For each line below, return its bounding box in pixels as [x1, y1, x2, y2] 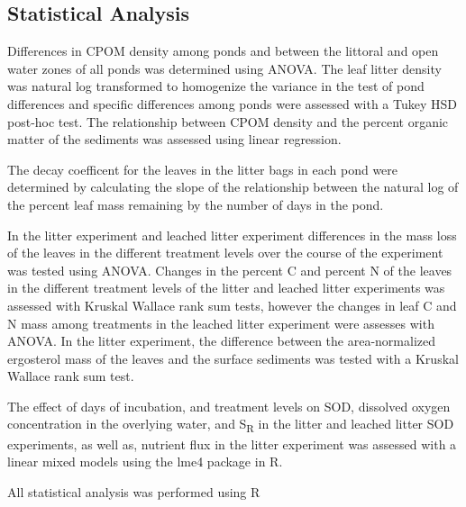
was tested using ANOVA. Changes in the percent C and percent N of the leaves [7, 260, 452, 279]
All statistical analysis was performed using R [7, 482, 260, 501]
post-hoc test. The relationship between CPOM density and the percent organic [7, 112, 449, 131]
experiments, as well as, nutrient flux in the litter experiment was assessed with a [7, 434, 457, 453]
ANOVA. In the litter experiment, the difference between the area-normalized [7, 331, 435, 350]
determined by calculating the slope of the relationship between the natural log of [7, 177, 459, 196]
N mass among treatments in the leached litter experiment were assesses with [7, 313, 434, 332]
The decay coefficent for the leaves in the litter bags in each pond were [7, 159, 398, 178]
